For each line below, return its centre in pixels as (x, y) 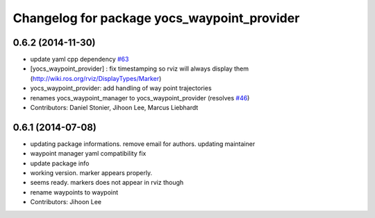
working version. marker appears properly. (91, 173)
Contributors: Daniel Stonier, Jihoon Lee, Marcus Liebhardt (114, 108)
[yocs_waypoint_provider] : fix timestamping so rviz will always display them (140, 69)
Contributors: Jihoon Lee (66, 202)
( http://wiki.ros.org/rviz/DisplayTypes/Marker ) (96, 78)
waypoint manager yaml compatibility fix (88, 154)
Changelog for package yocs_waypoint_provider (156, 18)
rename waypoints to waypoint (74, 192)
